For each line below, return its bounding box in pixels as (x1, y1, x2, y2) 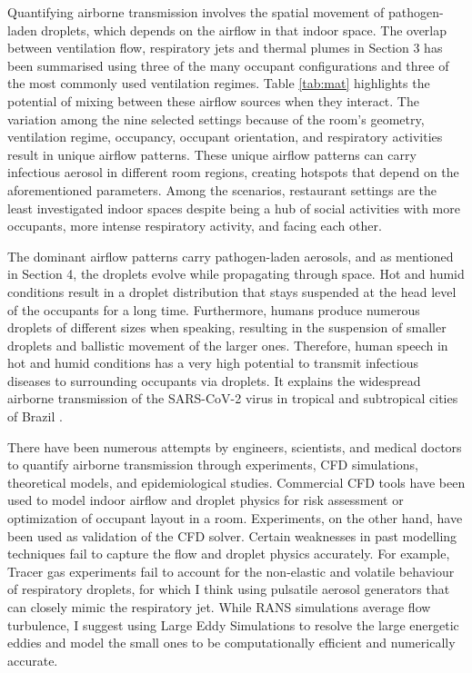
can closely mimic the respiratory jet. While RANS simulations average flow (7, 598, 431, 616)
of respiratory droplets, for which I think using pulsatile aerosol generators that (7, 579, 450, 599)
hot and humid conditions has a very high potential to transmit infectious (7, 353, 418, 372)
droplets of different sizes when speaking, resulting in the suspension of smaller (7, 318, 447, 337)
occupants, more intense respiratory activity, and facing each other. (7, 216, 382, 235)
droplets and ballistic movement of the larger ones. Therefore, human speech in (7, 335, 448, 354)
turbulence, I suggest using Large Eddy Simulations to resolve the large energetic (7, 615, 459, 634)
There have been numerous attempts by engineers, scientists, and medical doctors (7, 437, 462, 456)
